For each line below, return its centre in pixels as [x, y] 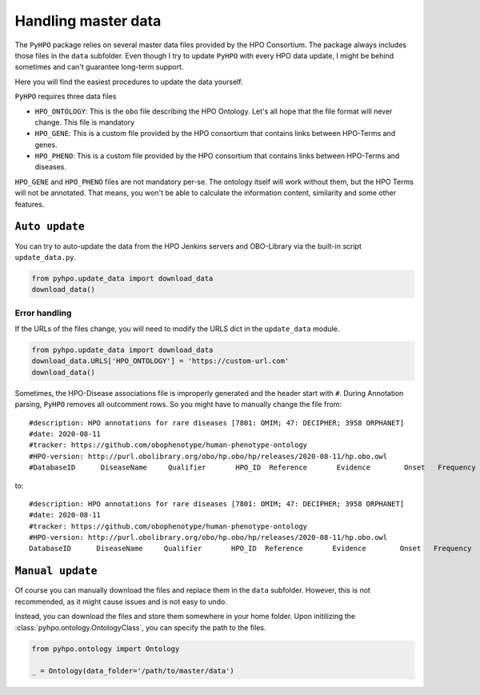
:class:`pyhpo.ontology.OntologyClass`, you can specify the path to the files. [140, 627]
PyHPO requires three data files [66, 97]
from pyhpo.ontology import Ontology [106, 649]
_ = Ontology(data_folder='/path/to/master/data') [133, 671]
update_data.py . [46, 257]
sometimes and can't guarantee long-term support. [99, 67]
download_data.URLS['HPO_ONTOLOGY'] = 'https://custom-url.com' [160, 361]
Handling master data [88, 21]
